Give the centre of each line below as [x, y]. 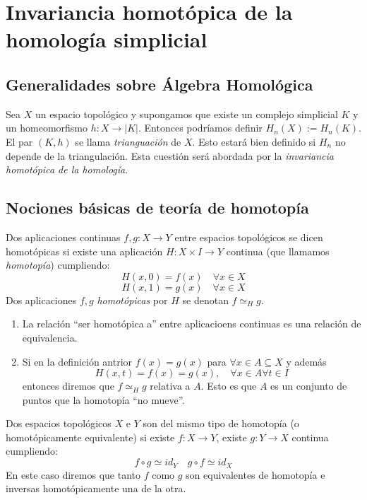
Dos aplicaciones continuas [63, 237]
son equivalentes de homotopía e [255, 474]
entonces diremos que [68, 386]
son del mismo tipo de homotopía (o [221, 423]
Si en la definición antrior [77, 361]
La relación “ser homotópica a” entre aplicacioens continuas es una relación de [192, 324]
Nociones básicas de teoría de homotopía [157, 208]
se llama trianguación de [128, 141]
